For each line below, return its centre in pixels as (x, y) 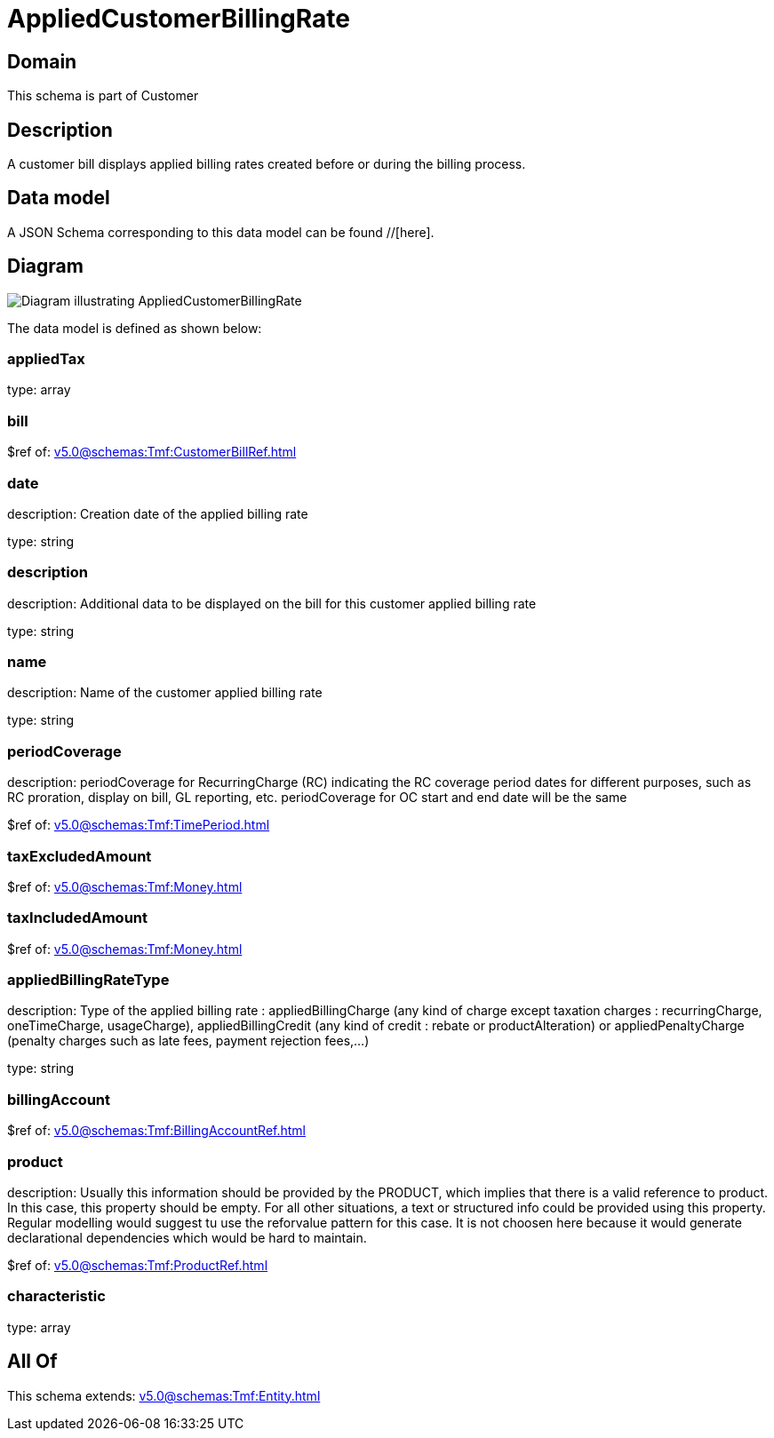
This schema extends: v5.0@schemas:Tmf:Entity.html (164, 1395)
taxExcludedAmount (80, 856)
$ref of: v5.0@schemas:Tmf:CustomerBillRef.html (152, 452)
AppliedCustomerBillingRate (179, 19)
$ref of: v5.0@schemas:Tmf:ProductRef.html (138, 1265)
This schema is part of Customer (103, 96)
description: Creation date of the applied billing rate (158, 513)
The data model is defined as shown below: (135, 328)
